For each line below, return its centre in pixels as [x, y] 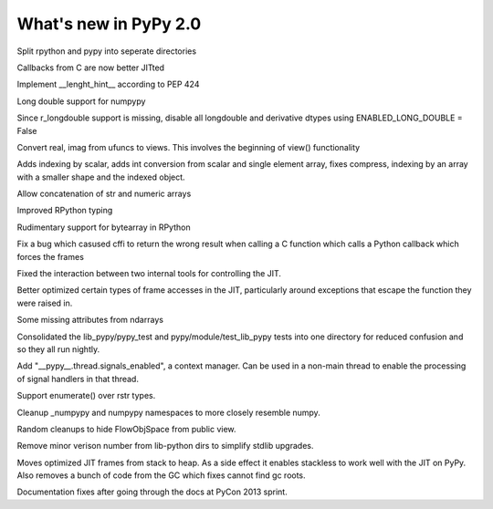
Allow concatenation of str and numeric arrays [104, 194]
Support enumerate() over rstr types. [86, 396]
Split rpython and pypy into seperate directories [106, 51]
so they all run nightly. [58, 349]
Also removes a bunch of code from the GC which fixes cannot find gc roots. [161, 475]
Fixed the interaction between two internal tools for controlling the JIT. [149, 274]
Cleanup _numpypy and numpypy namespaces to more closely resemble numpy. [169, 412]
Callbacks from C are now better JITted [90, 68]
